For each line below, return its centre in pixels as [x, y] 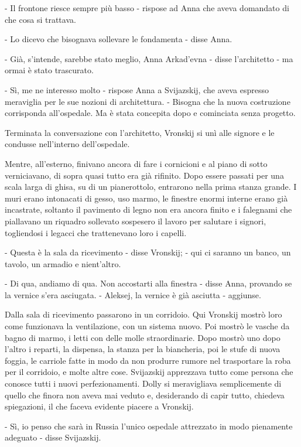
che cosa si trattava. [40, 19]
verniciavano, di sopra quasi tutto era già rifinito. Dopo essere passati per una [144, 175]
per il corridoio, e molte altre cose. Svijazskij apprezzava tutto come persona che [149, 372]
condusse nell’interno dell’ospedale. [67, 144]
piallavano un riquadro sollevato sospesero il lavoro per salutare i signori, [136, 221]
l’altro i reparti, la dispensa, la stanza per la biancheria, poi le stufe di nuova [143, 349]
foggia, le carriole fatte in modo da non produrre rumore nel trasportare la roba [148, 360]
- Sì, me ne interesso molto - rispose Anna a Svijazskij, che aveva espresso [137, 89]
